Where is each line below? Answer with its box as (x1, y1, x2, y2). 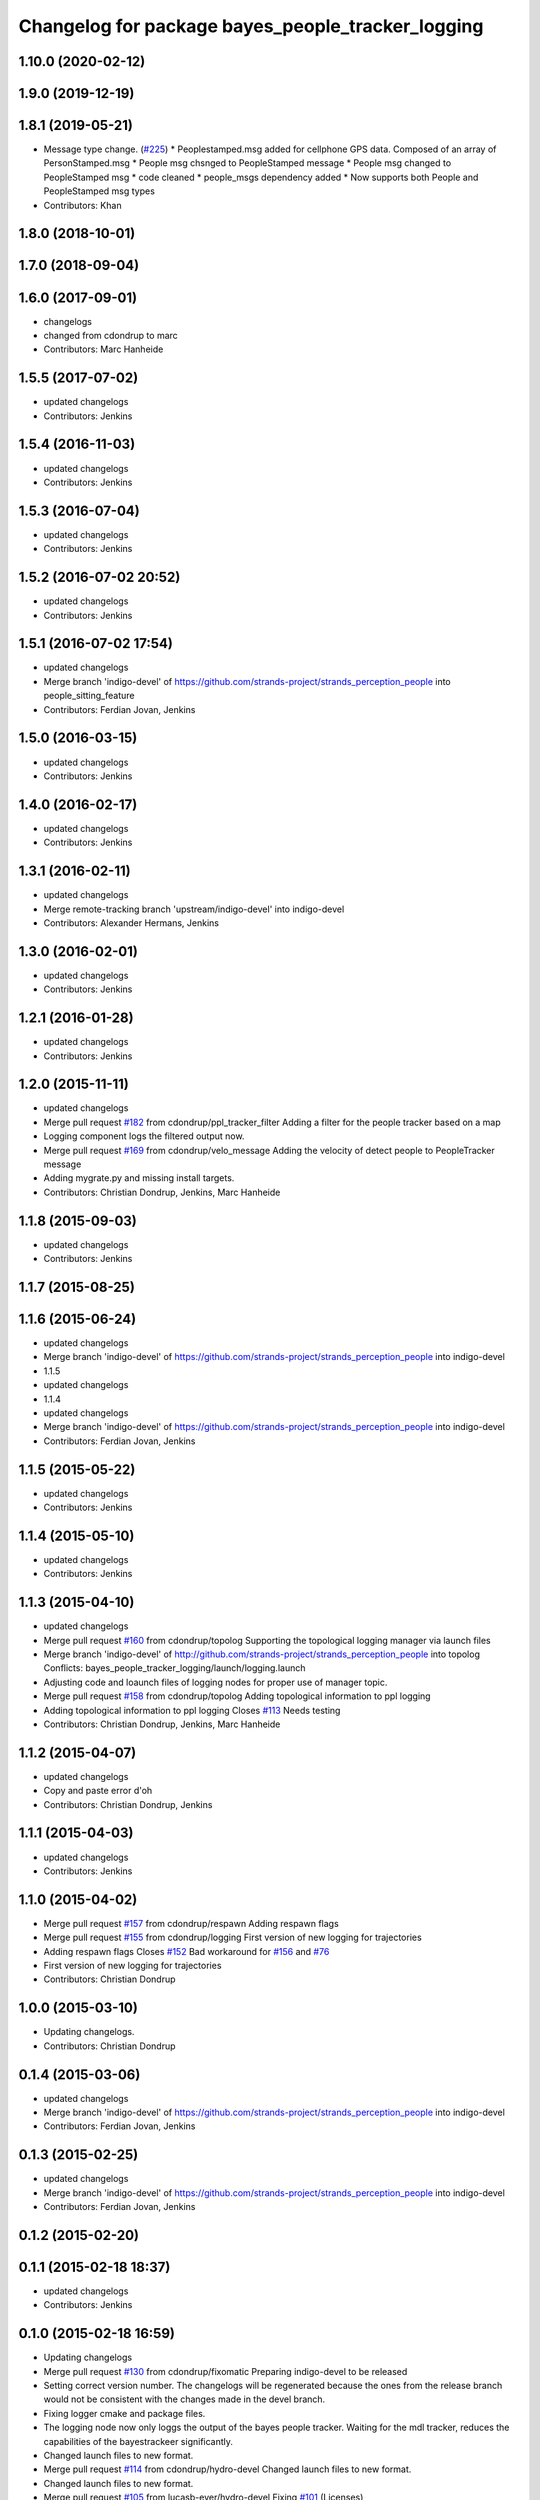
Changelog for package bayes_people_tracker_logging (18, 15, 484, 37)
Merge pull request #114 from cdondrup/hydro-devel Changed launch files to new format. (43, 2463, 412, 2475)
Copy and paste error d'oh (43, 1785, 153, 1797)
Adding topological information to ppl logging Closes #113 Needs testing (43, 1704, 341, 1716)
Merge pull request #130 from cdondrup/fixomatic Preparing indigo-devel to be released (43, 2365, 408, 2377)
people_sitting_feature (43, 690, 135, 702)
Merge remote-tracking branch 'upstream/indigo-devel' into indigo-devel (43, 903, 345, 915)
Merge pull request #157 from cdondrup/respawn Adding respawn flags (43, 1917, 339, 1929)
